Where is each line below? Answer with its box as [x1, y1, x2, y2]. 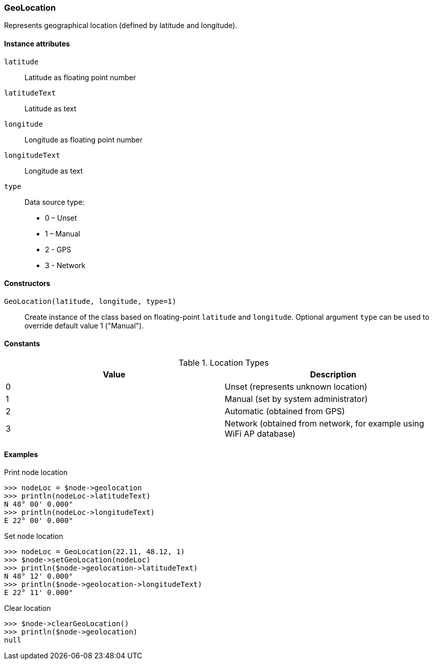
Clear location [4, 604, 51, 613]
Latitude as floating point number [25, 73, 136, 82]
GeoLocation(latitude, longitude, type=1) [4, 297, 177, 305]
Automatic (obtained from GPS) [225, 406, 345, 417]
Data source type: [25, 197, 85, 206]
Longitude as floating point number [25, 135, 142, 144]
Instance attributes [4, 39, 70, 48]
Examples [4, 449, 38, 459]
